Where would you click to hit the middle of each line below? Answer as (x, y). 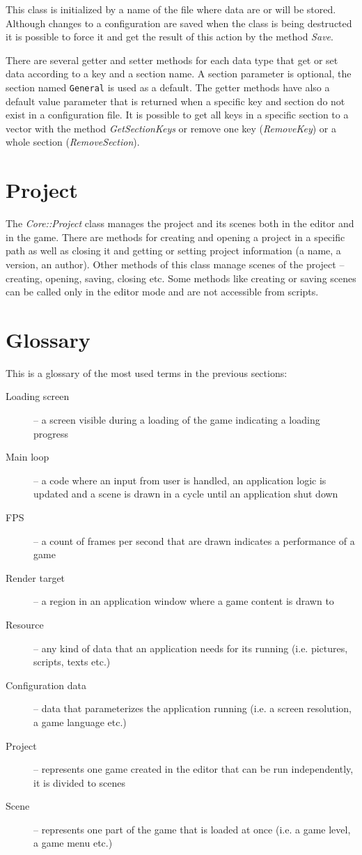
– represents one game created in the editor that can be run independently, (194, 769)
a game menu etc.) (73, 843)
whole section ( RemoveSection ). (73, 142)
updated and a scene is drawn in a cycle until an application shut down (186, 494)
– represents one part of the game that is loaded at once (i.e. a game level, (192, 829)
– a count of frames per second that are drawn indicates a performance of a (194, 540)
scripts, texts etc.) (72, 662)
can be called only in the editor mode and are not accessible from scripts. (162, 292)
